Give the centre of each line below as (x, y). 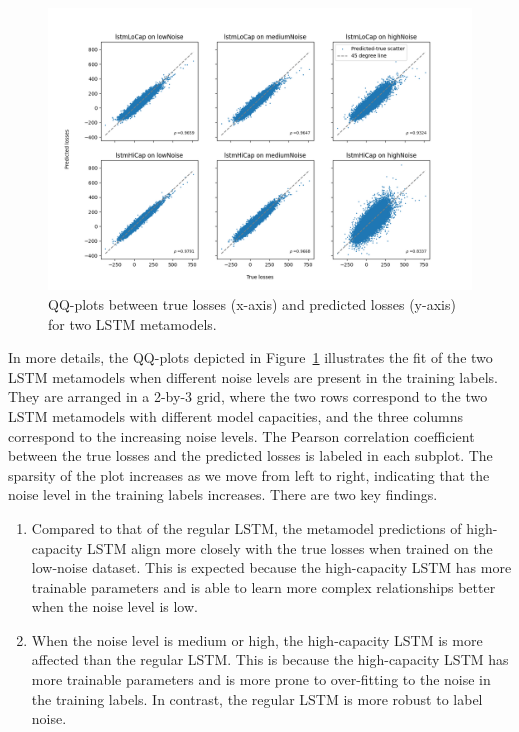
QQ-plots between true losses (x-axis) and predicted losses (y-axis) (252, 303)
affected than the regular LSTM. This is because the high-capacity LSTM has (270, 659)
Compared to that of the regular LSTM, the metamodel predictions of (246, 527)
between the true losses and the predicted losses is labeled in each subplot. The (250, 455)
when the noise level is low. (114, 606)
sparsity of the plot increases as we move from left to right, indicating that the (249, 474)
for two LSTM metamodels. (132, 323)
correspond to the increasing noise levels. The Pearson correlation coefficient (241, 435)
